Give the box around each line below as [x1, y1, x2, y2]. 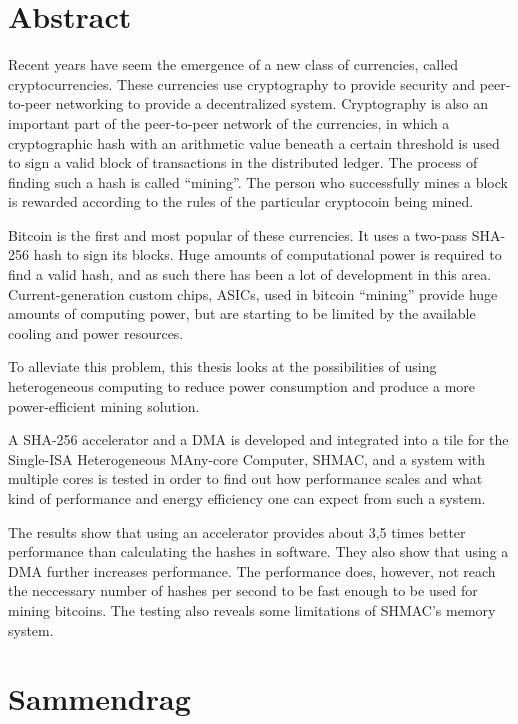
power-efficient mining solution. [8, 395, 200, 416]
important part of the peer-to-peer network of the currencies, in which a [8, 112, 450, 133]
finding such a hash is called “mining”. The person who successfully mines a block [8, 171, 508, 192]
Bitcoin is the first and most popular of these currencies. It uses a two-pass [8, 224, 468, 245]
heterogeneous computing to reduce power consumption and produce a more [8, 376, 476, 397]
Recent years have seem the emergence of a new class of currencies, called [8, 54, 459, 75]
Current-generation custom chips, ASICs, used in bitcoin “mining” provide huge [8, 283, 498, 304]
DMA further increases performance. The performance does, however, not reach [8, 560, 496, 581]
